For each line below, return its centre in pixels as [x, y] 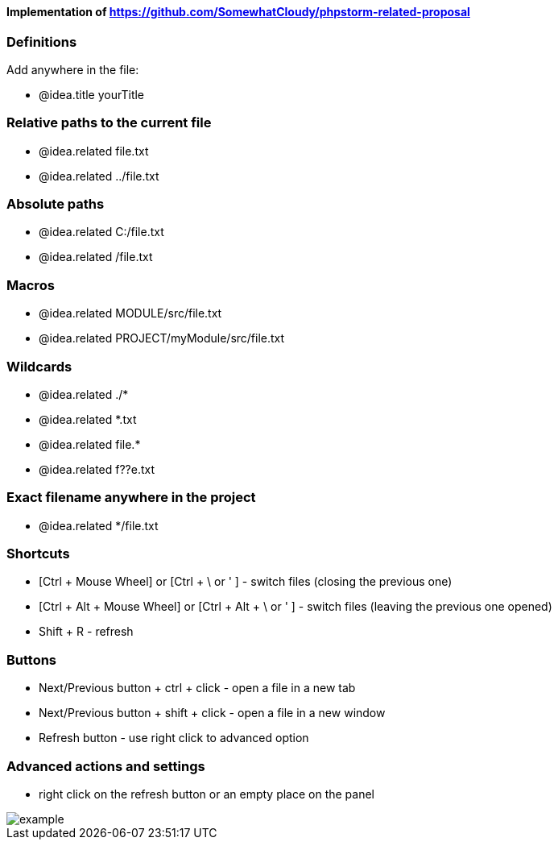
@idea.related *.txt [88, 419]
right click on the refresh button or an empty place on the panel [207, 794]
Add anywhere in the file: [73, 69]
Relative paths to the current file [109, 123]
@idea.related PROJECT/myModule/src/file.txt [162, 338]
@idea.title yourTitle [92, 94]
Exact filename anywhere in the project [131, 498]
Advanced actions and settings [106, 766]
